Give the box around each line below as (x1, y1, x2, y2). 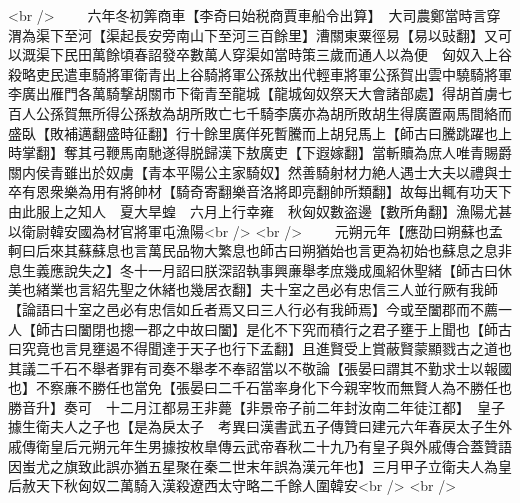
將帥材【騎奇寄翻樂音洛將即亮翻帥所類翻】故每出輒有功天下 (119, 181, 512, 202)
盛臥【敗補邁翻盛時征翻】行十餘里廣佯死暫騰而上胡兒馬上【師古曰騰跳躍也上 (8, 122, 512, 143)
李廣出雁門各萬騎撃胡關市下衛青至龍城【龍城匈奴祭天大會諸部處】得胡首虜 (8, 83, 498, 104)
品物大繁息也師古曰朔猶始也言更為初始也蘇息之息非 (175, 240, 512, 261)
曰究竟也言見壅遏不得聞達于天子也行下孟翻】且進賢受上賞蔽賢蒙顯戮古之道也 (8, 338, 512, 359)
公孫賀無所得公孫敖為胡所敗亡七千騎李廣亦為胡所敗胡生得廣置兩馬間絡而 (35, 102, 512, 123)
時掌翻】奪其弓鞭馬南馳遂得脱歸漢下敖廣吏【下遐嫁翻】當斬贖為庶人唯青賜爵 (8, 142, 512, 163)
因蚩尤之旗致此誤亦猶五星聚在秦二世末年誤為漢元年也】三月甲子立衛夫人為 (8, 455, 498, 476)
